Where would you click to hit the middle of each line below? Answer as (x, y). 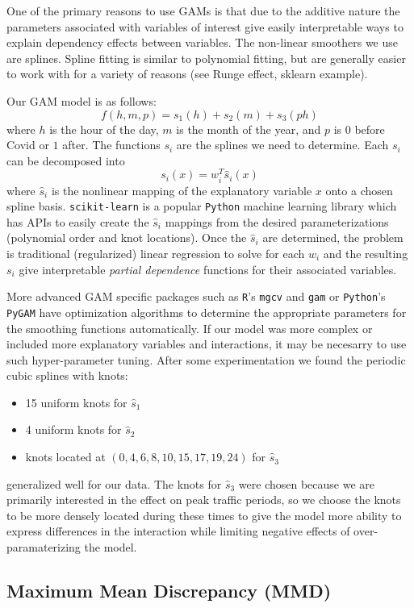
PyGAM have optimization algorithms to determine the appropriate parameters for (207, 312)
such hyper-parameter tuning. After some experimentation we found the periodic (206, 359)
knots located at (65, 457)
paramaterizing (44, 547)
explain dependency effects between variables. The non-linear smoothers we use (202, 42)
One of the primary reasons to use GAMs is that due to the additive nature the (203, 10)
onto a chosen (359, 190)
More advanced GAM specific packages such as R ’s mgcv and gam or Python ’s (196, 296)
